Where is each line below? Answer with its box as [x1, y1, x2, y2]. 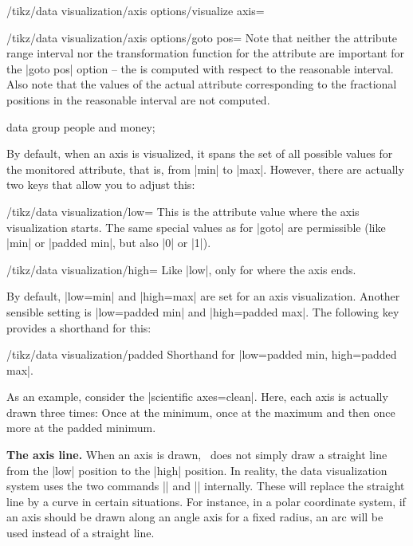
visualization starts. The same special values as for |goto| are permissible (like [6, 218, 386, 235]
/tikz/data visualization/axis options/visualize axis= [6, 2, 265, 18]
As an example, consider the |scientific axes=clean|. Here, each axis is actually [6, 388, 388, 405]
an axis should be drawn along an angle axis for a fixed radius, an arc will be [6, 509, 383, 525]
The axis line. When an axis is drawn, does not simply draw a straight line [6, 446, 387, 463]
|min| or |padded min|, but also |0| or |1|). [6, 234, 211, 251]
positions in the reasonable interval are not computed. [6, 91, 270, 108]
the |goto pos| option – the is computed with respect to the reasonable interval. [6, 60, 394, 77]
